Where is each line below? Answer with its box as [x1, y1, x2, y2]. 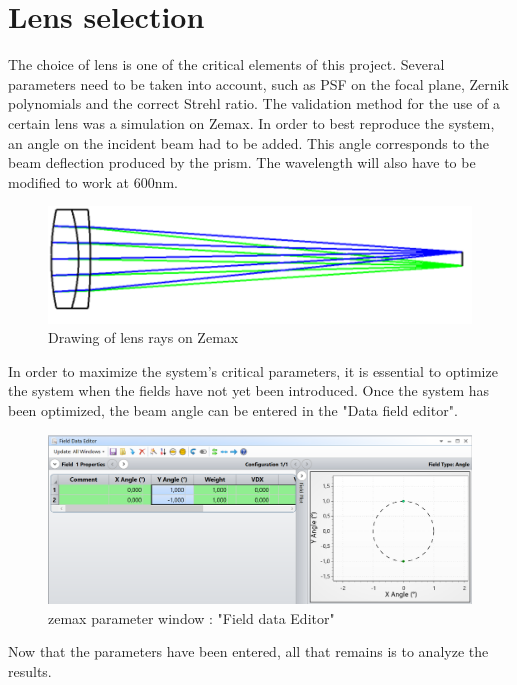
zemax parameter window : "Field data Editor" [48, 607, 335, 628]
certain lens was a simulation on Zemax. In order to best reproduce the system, [8, 112, 495, 133]
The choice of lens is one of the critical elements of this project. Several [8, 54, 445, 75]
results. [8, 660, 52, 681]
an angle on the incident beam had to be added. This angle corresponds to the [8, 132, 489, 153]
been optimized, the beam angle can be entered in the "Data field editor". [8, 399, 458, 420]
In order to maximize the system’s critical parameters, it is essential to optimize [8, 360, 498, 381]
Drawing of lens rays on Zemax [48, 327, 239, 348]
